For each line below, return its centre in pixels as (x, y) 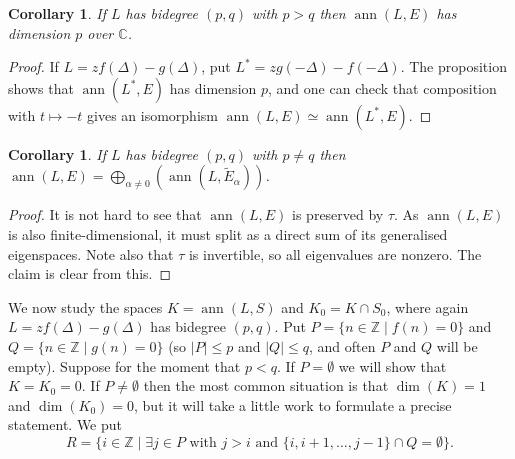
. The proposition (453, 66)
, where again (427, 306)
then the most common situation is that (266, 385)
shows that (41, 87)
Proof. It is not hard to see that (105, 214)
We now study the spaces (85, 306)
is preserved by (338, 214)
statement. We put (65, 424)
